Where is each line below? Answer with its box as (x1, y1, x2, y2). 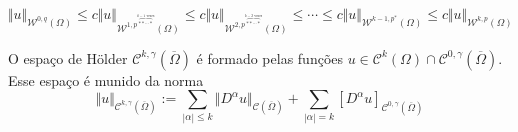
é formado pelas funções (196, 47, 344, 68)
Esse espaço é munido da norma (8, 69, 204, 90)
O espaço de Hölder (8, 47, 128, 68)
